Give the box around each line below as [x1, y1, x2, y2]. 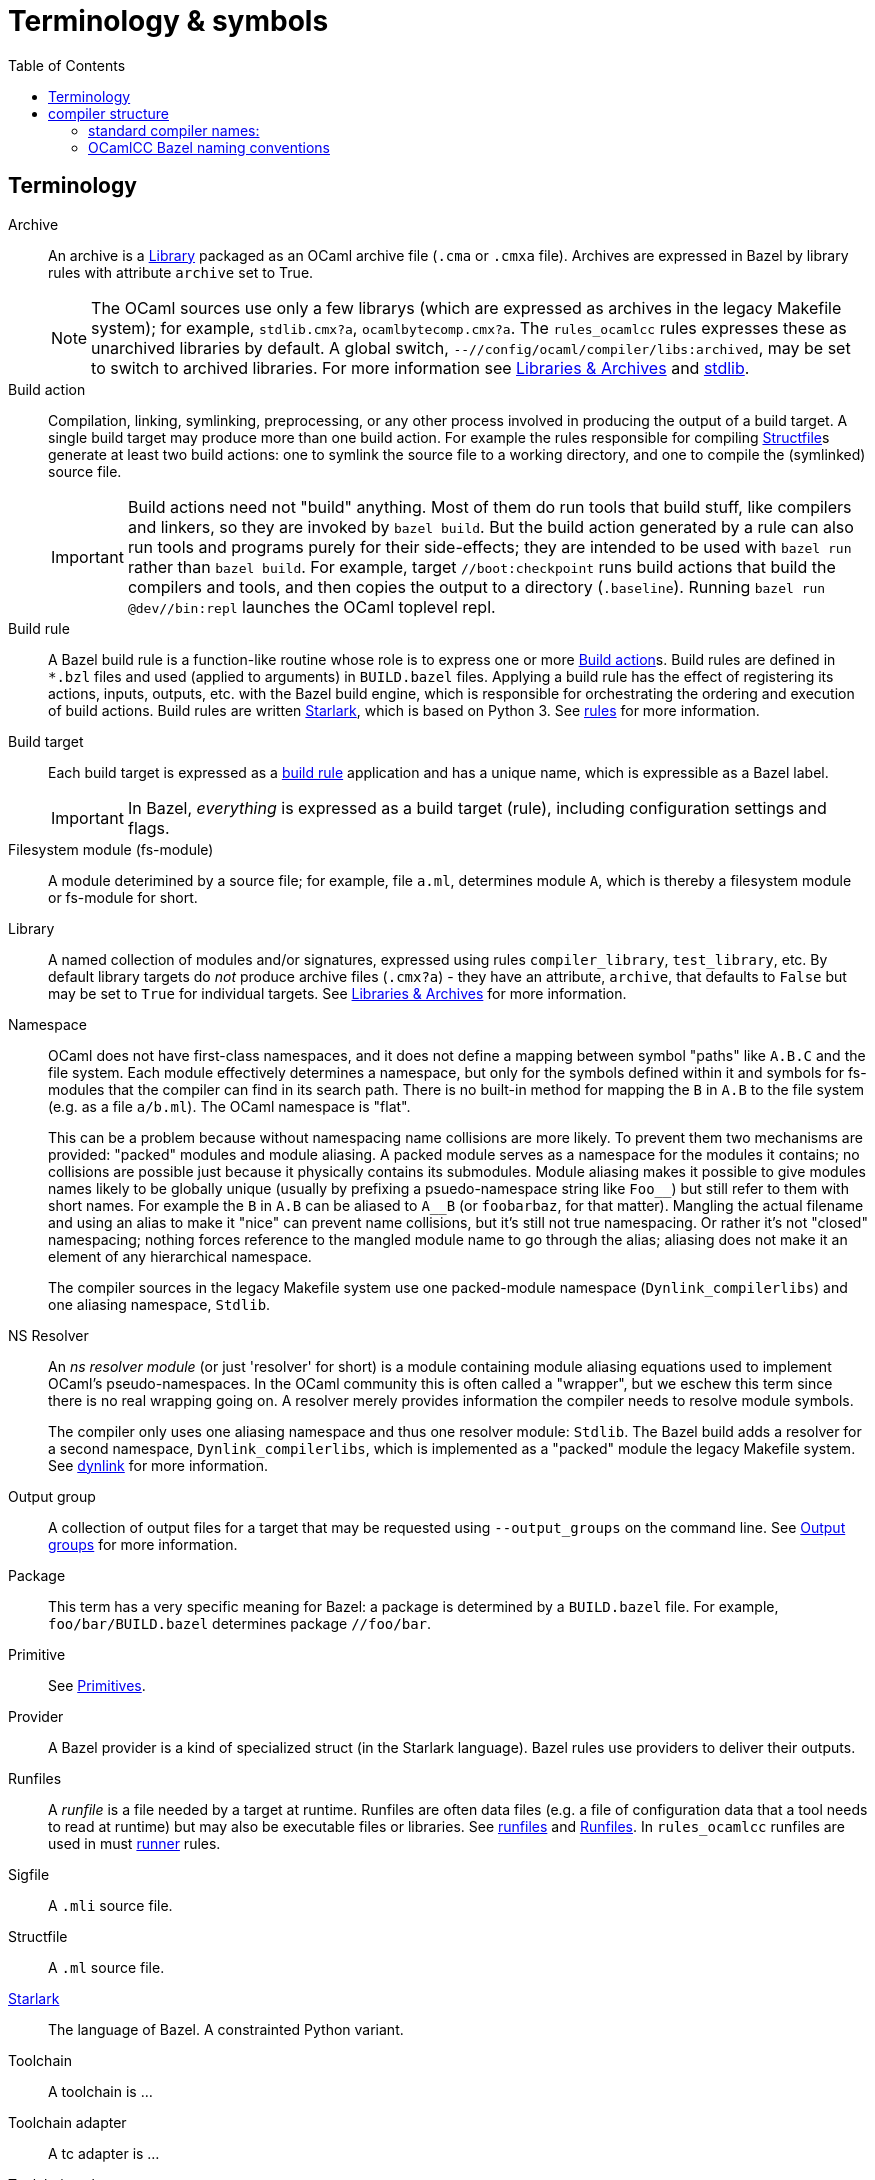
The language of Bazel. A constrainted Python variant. [48, 2020, 404, 2038]
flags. [127, 817, 170, 838]
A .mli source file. [48, 1896, 173, 1914]
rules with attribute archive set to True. [48, 263, 314, 281]
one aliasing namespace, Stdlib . [48, 1295, 271, 1313]
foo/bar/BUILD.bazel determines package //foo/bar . [48, 1614, 432, 1632]
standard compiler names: [88, 121, 260, 139]
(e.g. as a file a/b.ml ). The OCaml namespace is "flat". [48, 1097, 411, 1115]
